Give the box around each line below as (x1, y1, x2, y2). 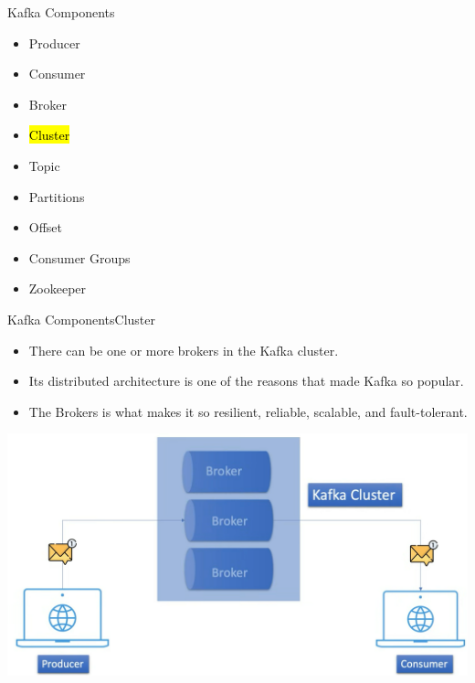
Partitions (28, 187, 85, 206)
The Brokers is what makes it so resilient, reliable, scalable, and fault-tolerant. (28, 401, 468, 421)
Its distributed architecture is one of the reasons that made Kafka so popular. (28, 371, 464, 390)
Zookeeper (28, 279, 87, 298)
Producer (28, 33, 80, 52)
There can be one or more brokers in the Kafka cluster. (28, 340, 339, 359)
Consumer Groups (28, 248, 131, 267)
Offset (28, 218, 63, 237)
